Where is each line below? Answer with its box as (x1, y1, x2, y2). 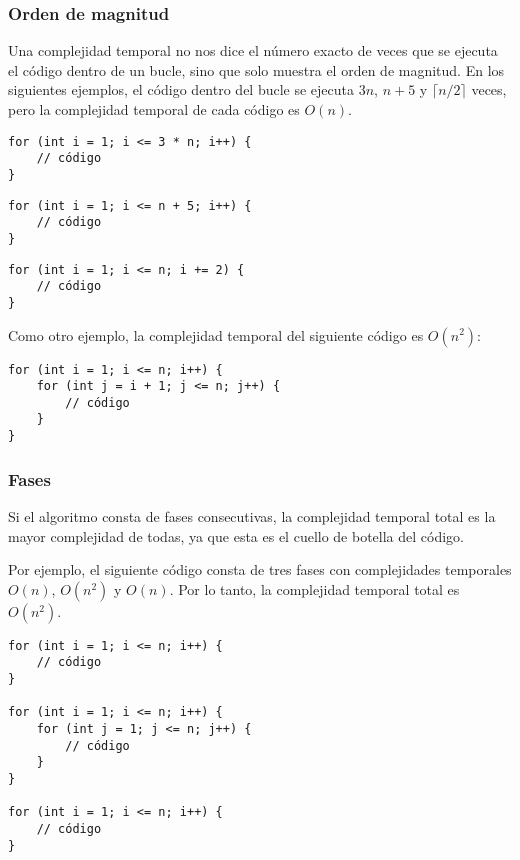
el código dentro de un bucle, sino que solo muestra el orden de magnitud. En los (8, 59, 505, 80)
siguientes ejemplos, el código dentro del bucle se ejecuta (8, 79, 355, 100)
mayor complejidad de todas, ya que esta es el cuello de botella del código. (8, 525, 465, 546)
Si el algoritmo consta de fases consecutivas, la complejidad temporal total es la (8, 506, 496, 526)
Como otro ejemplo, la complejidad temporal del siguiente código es (8, 324, 424, 345)
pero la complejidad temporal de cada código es (8, 99, 300, 119)
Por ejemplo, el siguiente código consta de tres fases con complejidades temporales (8, 559, 512, 580)
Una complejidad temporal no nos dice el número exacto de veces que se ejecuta (8, 40, 498, 61)
